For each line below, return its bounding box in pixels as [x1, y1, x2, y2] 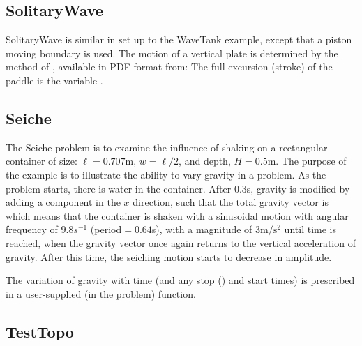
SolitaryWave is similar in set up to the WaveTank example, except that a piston [6, 32, 352, 47]
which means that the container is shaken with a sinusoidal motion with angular [6, 208, 349, 223]
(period [90, 222, 122, 236]
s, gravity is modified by [246, 181, 350, 195]
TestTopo [6, 320, 74, 342]
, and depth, [179, 153, 231, 168]
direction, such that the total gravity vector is [133, 195, 329, 209]
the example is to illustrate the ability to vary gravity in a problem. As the [6, 167, 326, 181]
